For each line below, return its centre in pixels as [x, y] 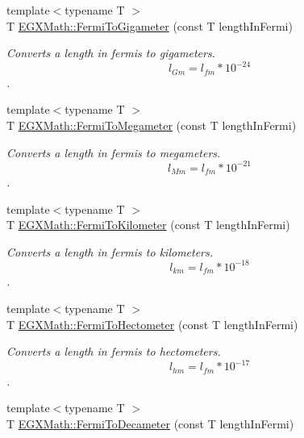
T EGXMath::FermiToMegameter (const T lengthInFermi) [152, 125]
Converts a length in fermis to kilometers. [110, 251]
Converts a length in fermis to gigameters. [111, 53]
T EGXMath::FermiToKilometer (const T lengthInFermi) [148, 225]
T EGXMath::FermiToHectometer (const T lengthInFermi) [152, 324]
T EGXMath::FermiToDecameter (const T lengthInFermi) [150, 423]
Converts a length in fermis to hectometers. [114, 351]
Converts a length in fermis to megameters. [114, 152]
